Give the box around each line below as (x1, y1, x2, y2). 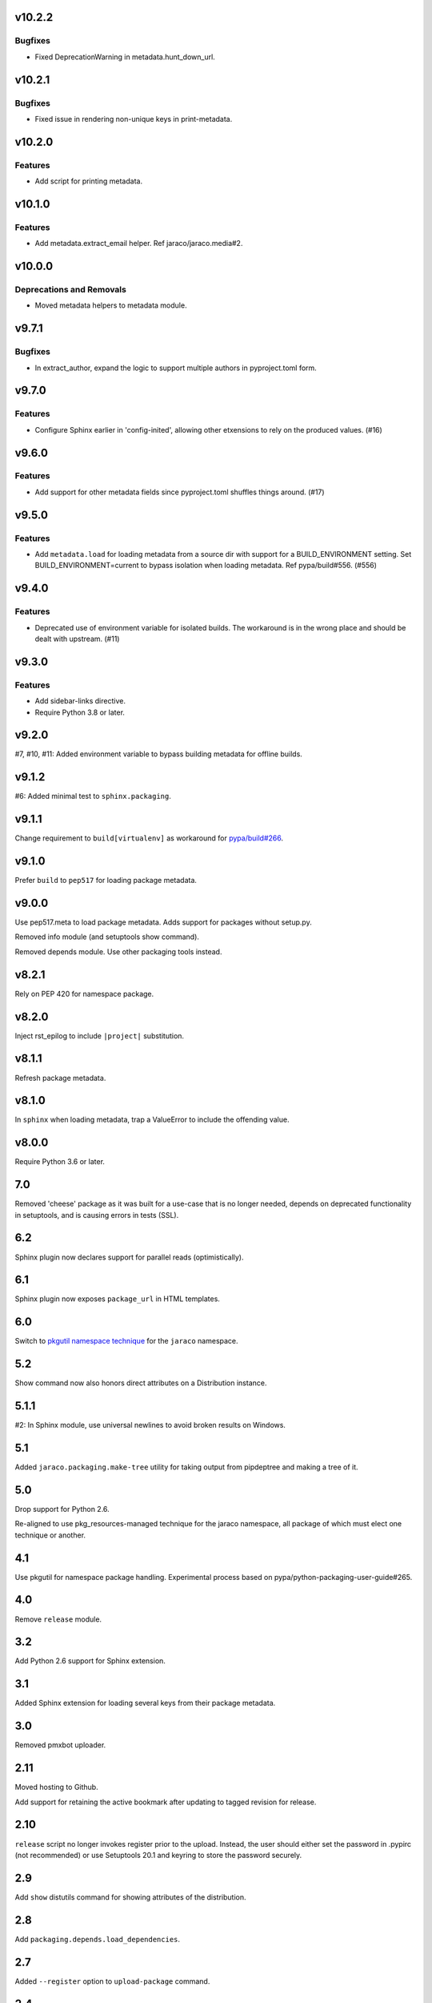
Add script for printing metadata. (34, 176, 143, 186)
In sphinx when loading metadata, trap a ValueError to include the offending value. (14, 1114, 290, 1125)
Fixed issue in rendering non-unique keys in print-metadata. (34, 114, 233, 123)
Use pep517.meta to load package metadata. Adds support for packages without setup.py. (14, 917, 312, 927)
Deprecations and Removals (14, 284, 127, 296)
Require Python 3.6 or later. (14, 1157, 106, 1167)
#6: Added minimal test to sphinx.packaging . (14, 792, 171, 801)
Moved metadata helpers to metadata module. (34, 300, 187, 310)
